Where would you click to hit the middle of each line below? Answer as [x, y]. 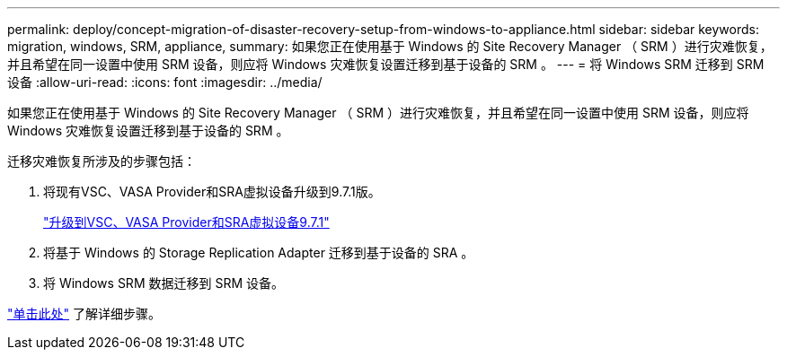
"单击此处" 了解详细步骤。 [84, 313]
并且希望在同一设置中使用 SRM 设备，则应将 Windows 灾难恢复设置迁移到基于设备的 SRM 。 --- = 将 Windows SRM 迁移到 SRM [386, 64]
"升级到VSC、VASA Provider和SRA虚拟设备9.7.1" [186, 222]
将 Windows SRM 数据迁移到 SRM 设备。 [164, 283]
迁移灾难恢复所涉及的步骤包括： [102, 161]
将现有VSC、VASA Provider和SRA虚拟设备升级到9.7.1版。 [212, 192]
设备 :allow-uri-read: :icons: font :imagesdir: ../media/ [165, 82]
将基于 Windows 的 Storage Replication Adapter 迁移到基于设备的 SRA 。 [259, 253]
